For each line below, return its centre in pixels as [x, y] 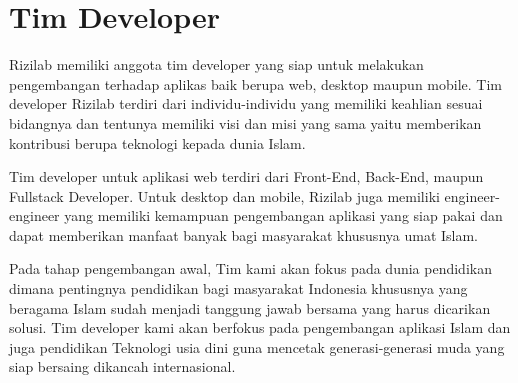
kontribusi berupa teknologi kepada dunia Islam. [157, 142]
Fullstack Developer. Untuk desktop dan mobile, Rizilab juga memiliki [224, 195]
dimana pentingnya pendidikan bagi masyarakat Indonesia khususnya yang [238, 288]
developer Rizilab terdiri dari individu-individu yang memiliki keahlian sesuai [246, 103]
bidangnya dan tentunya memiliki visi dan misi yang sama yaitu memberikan [245, 122]
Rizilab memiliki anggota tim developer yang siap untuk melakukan [216, 64]
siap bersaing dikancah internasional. [122, 366]
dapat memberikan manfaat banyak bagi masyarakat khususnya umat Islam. [244, 234]
